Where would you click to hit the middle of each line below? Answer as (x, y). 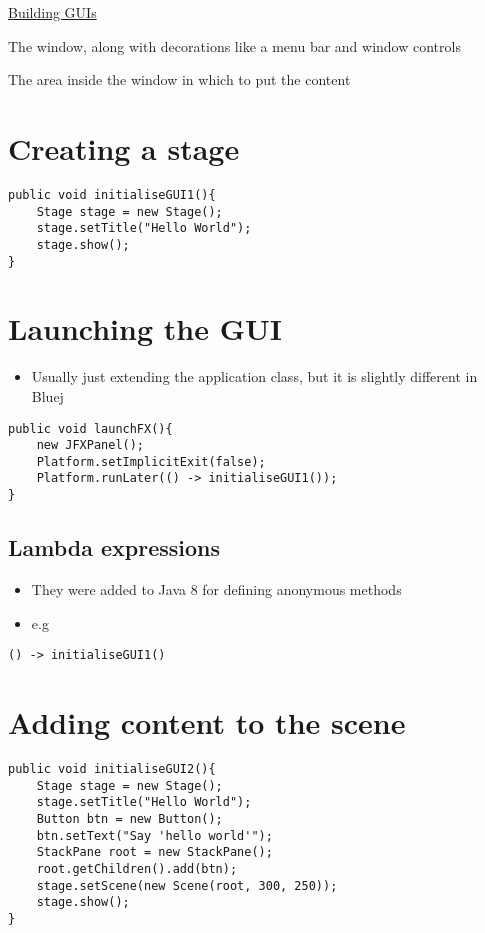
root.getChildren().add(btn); (137, 868)
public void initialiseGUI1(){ (112, 194)
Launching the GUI (145, 328)
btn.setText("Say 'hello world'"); (154, 835)
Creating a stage (124, 147)
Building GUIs (52, 12)
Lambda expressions (114, 547)
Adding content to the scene (207, 722)
